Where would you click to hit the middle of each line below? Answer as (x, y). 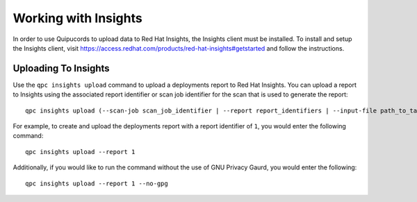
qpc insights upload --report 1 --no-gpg (97, 183)
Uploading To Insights (62, 68)
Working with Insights (77, 18)
